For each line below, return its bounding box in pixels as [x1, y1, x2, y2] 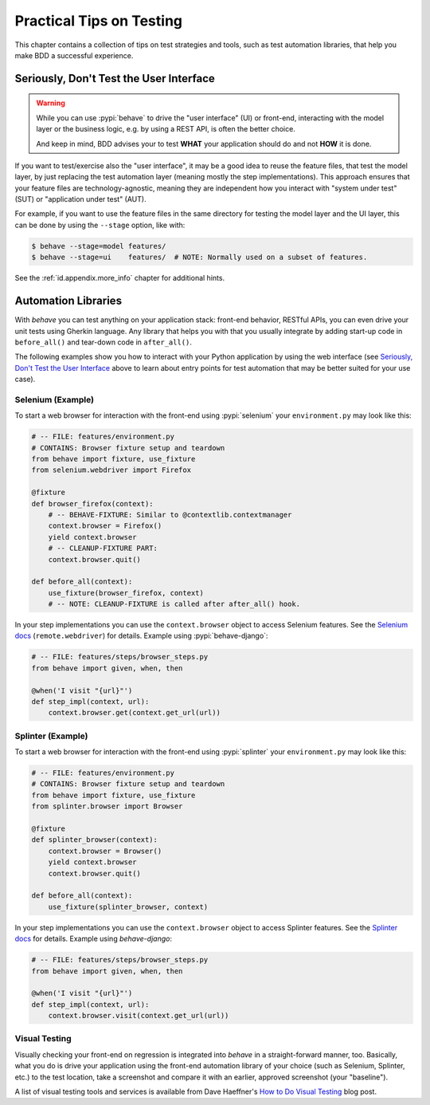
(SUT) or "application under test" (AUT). [14, 195, 147, 204]
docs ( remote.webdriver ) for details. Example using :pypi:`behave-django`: [14, 631, 268, 641]
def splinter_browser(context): [31, 836, 158, 844]
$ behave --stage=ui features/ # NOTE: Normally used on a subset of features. [31, 253, 368, 262]
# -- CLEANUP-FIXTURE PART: [48, 544, 158, 553]
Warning [36, 98, 65, 108]
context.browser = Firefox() [48, 521, 162, 530]
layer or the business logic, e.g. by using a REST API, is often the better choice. [36, 124, 296, 134]
